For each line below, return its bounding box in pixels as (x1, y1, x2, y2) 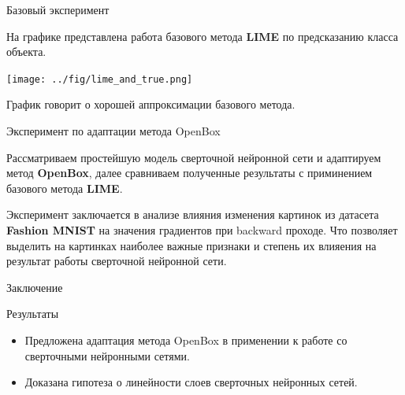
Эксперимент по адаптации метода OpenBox (6, 123, 221, 139)
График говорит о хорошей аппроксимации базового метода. (6, 96, 295, 113)
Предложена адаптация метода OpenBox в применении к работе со (24, 331, 347, 348)
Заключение (6, 279, 63, 295)
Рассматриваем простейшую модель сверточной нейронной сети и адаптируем (6, 149, 381, 165)
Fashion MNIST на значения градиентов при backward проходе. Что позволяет (6, 222, 398, 238)
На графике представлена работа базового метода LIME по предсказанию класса (6, 28, 399, 44)
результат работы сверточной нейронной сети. (6, 253, 227, 269)
